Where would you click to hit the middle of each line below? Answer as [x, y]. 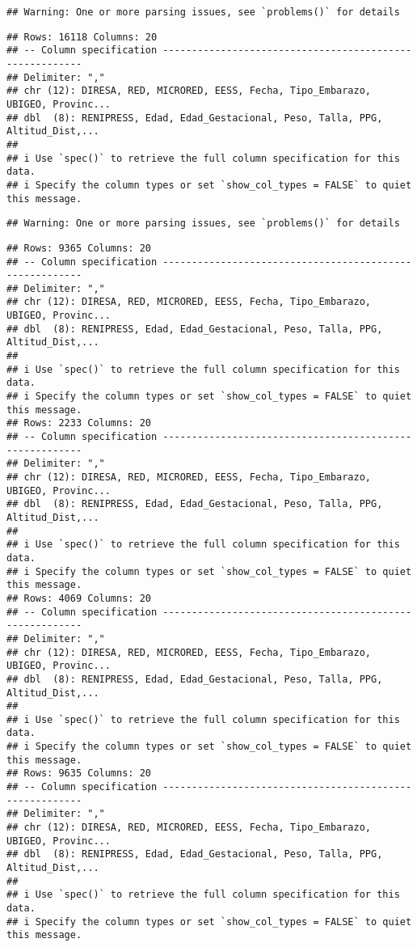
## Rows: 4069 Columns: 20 [79, 598]
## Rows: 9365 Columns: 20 [79, 248]
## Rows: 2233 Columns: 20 [79, 423]
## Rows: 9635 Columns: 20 [79, 774]
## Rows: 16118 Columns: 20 [82, 37]
